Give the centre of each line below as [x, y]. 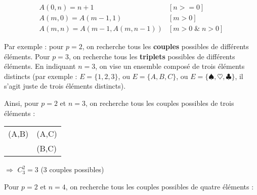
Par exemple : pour [34, 46]
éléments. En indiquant [40, 66]
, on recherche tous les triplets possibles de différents [152, 56]
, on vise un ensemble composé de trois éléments [170, 66]
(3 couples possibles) [72, 169]
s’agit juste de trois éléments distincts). [65, 86]
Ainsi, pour [22, 103]
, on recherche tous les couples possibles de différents [165, 46]
